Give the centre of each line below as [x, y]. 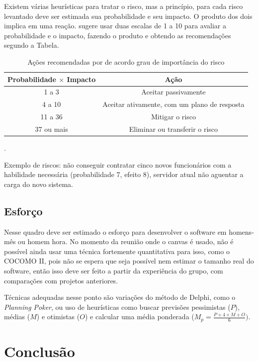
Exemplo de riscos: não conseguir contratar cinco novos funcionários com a [118, 164]
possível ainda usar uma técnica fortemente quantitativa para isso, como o [117, 251]
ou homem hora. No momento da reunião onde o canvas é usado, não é [126, 241]
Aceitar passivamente [173, 92]
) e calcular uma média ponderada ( [139, 316]
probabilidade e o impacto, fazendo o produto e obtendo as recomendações [118, 35]
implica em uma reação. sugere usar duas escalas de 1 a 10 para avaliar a [115, 26]
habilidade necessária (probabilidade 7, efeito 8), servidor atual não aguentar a [124, 174]
